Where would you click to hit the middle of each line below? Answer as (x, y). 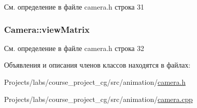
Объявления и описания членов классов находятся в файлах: (97, 65)
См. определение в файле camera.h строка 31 (74, 7)
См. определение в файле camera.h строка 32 (74, 48)
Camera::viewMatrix (47, 29)
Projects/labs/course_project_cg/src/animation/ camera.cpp (98, 99)
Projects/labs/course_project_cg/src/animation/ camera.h (95, 82)
